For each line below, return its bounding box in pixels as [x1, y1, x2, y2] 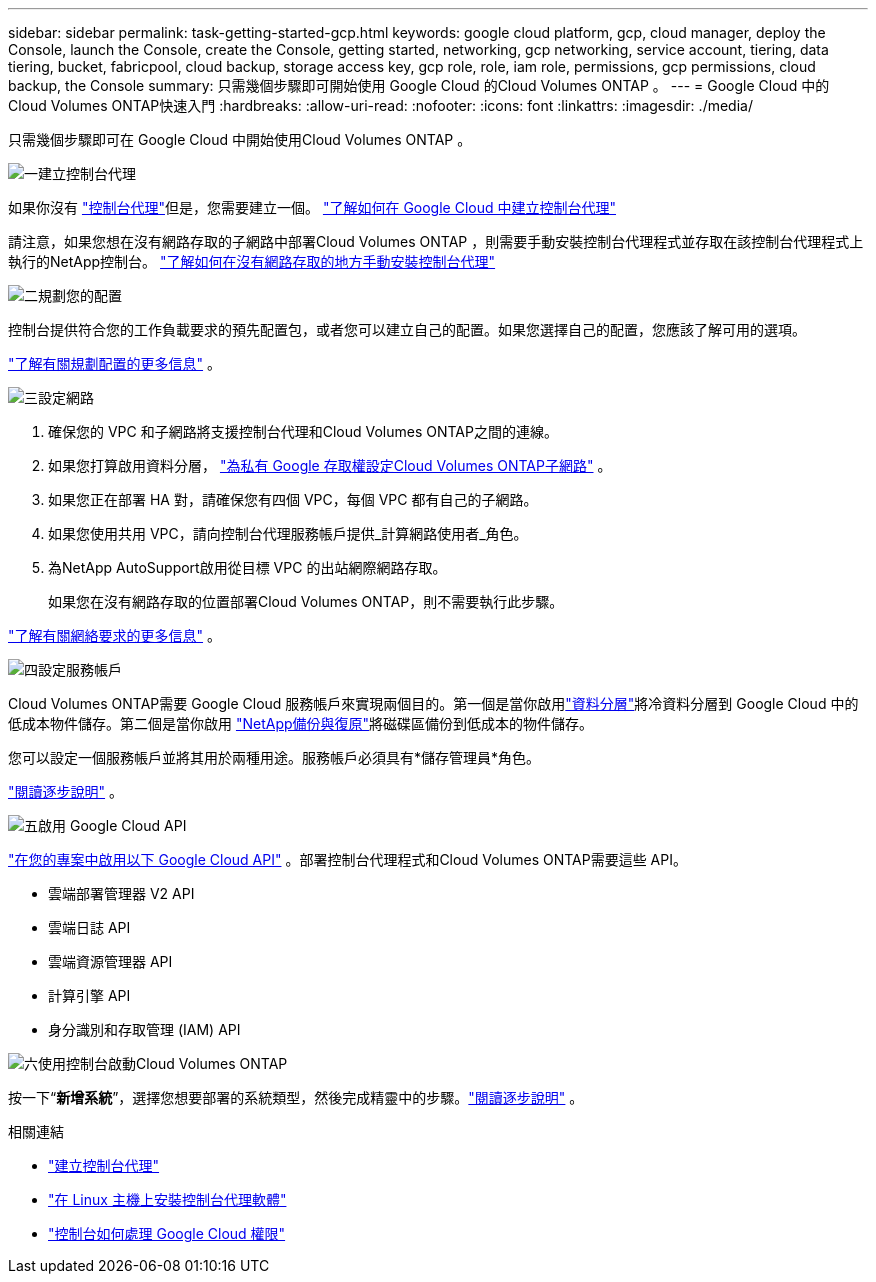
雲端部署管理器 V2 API [48, 885, 195, 902]
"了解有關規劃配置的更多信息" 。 [8, 355, 221, 372]
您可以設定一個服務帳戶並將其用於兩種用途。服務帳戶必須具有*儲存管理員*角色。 [8, 749, 541, 766]
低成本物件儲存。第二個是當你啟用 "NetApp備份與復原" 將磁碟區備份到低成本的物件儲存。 [8, 715, 594, 732]
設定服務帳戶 [38, 661, 122, 678]
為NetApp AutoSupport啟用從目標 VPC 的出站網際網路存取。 [48, 559, 447, 576]
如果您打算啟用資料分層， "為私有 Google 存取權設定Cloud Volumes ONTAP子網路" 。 [48, 457, 612, 474]
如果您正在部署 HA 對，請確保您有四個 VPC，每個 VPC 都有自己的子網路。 [48, 491, 538, 508]
